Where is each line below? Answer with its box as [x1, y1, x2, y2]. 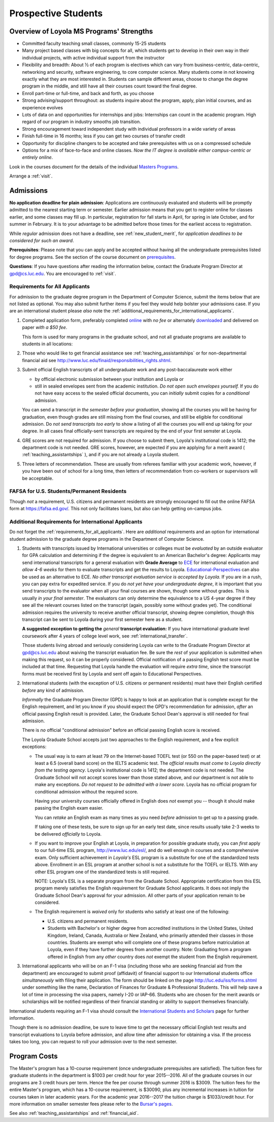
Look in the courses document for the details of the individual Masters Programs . [9, 163, 179, 170]
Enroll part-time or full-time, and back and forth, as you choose [22, 90, 154, 96]
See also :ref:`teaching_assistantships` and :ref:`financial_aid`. [9, 1110, 139, 1116]
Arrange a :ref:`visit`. [9, 173, 53, 179]
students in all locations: [22, 341, 73, 347]
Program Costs [9, 1052, 58, 1060]
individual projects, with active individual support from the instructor [22, 54, 165, 61]
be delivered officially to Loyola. [35, 831, 102, 837]
